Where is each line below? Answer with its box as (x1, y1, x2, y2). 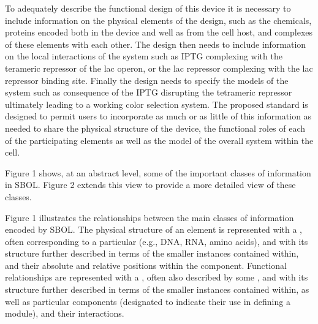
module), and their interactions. (5, 307, 124, 320)
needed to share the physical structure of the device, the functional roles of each (5, 121, 306, 134)
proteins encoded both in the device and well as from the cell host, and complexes (5, 26, 313, 39)
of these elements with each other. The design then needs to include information (5, 37, 306, 50)
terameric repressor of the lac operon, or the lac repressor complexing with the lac (5, 61, 313, 74)
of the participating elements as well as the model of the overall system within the (5, 134, 314, 146)
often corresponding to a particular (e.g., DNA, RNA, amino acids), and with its (5, 235, 308, 247)
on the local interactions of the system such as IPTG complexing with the (5, 50, 282, 62)
